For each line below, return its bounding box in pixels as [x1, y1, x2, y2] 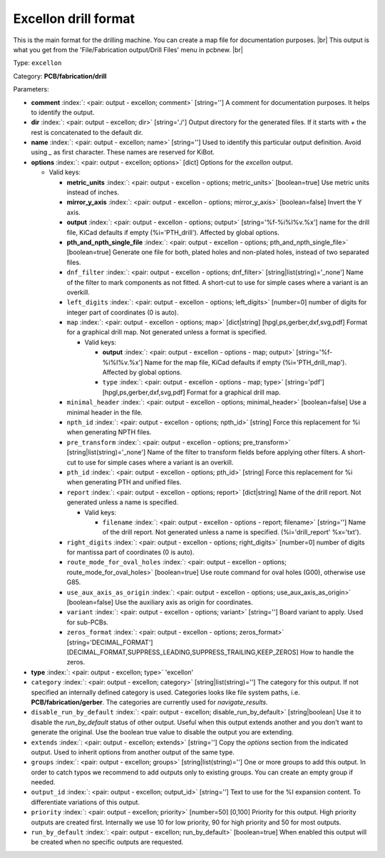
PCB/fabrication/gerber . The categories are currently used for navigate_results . [31, 697, 268, 707]
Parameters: [13, 85, 49, 94]
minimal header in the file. [66, 408, 143, 416]
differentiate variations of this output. [31, 797, 140, 807]
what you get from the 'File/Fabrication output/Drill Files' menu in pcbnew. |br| [13, 45, 244, 54]
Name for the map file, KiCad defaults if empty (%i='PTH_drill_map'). [144, 358, 347, 366]
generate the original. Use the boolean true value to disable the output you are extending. [31, 728, 294, 737]
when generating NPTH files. [66, 428, 152, 437]
